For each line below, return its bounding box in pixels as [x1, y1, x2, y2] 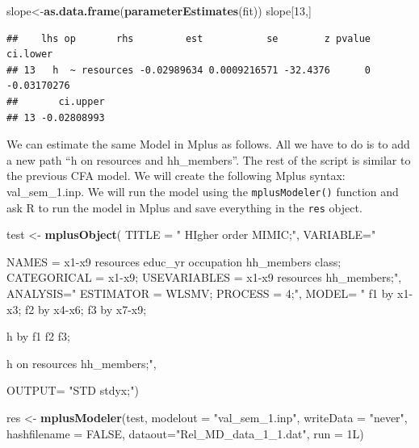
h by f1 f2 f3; [6, 328, 70, 345]
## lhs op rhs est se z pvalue [6, 32, 371, 44]
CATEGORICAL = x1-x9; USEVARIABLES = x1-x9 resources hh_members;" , [6, 269, 402, 286]
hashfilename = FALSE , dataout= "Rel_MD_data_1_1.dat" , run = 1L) [6, 425, 364, 442]
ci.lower [6, 48, 53, 61]
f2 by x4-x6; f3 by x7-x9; [24, 300, 147, 317]
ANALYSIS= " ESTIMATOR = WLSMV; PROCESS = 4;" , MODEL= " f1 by [6, 285, 394, 302]
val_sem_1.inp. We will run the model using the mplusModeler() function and [6, 182, 399, 199]
